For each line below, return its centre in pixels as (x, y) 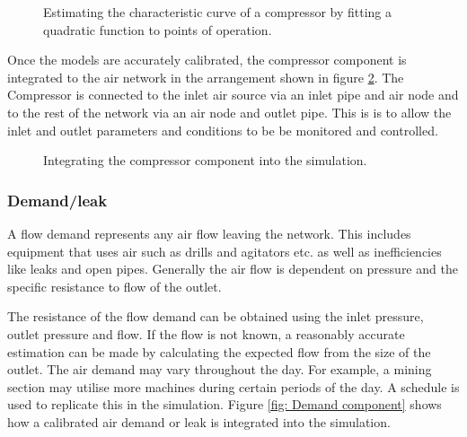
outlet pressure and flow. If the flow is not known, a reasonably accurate (206, 333)
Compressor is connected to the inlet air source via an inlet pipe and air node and (233, 95)
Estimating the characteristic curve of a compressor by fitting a (218, 12)
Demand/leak (57, 200)
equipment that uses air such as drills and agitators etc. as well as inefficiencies (225, 251)
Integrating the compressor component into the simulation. (205, 160)
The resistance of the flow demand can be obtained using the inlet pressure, (216, 316)
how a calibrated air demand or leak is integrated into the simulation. (199, 421)
